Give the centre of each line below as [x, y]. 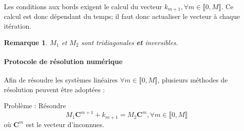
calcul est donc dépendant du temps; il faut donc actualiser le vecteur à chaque [122, 16]
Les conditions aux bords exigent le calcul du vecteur [83, 6]
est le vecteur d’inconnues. [65, 124]
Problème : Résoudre [35, 106]
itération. [18, 26]
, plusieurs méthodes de [193, 80]
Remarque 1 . [26, 42]
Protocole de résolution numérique [63, 61]
